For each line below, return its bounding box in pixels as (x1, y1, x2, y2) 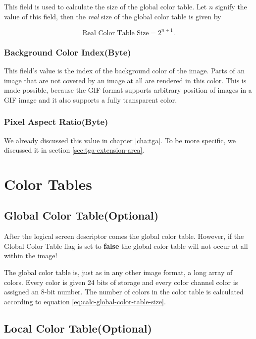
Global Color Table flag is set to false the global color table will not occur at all (4, 240, 248, 251)
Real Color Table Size (82, 29, 149, 37)
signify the (215, 1, 247, 11)
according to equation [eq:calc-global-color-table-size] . (4, 296, 166, 306)
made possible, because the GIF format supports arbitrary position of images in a (4, 85, 252, 95)
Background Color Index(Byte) (4, 46, 131, 58)
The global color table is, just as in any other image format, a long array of (4, 267, 233, 278)
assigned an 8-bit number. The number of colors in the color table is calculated (4, 286, 244, 297)
